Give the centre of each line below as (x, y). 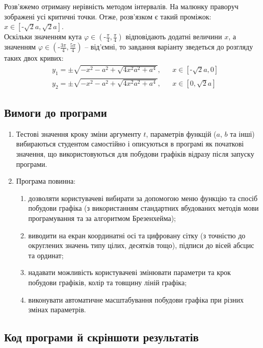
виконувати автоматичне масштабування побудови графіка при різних (136, 299)
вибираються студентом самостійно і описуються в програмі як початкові (130, 144)
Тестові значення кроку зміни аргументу (78, 133)
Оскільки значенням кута (43, 36)
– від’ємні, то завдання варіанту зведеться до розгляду (169, 47)
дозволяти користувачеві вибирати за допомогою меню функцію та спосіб (143, 198)
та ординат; (46, 255)
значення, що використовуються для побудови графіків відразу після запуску (135, 154)
